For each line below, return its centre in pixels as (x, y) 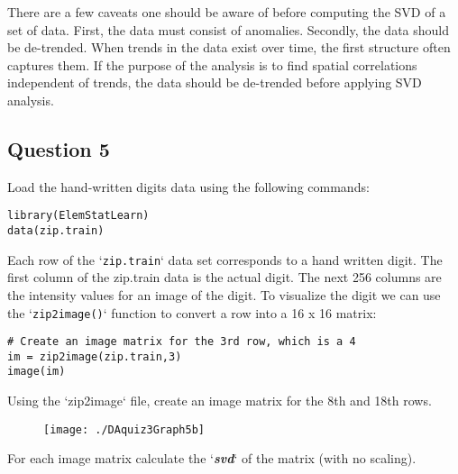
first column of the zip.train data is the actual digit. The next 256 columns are (224, 277)
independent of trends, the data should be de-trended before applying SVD (215, 82)
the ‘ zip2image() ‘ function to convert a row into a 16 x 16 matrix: (192, 312)
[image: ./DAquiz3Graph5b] (124, 429)
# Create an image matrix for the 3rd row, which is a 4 (182, 342)
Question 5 (59, 148)
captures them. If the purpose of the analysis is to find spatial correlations (212, 64)
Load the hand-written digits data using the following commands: (188, 186)
